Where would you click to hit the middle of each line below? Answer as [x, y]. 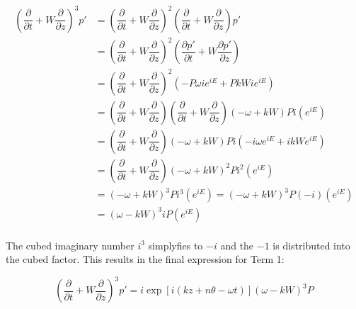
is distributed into [311, 245]
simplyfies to [176, 245]
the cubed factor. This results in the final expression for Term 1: [145, 259]
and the [237, 245]
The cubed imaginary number [70, 245]
